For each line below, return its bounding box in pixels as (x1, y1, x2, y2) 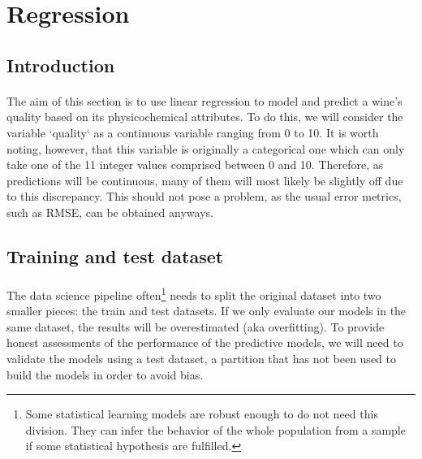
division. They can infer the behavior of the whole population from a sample (25, 421, 406, 438)
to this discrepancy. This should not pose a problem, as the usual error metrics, (6, 188, 402, 205)
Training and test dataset (6, 243, 224, 268)
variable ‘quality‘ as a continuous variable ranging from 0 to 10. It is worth (6, 123, 379, 141)
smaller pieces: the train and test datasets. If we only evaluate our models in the (6, 302, 407, 319)
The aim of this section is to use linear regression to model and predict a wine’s (6, 92, 403, 109)
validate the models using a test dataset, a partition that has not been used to (6, 349, 396, 366)
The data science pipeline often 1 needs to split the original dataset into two (6, 284, 381, 303)
